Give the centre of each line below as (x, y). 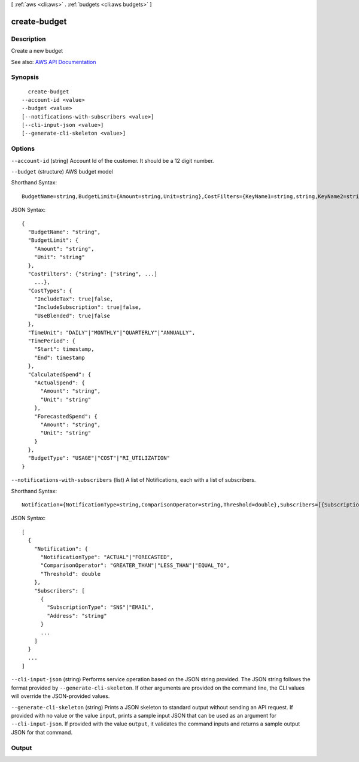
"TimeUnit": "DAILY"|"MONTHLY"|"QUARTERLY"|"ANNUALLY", (112, 333)
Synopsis (25, 77)
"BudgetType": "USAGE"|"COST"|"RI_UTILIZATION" (99, 458)
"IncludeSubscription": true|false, (88, 307)
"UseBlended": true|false (72, 315)
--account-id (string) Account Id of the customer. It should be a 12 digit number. (112, 160)
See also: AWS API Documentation (54, 62)
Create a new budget (37, 51)
